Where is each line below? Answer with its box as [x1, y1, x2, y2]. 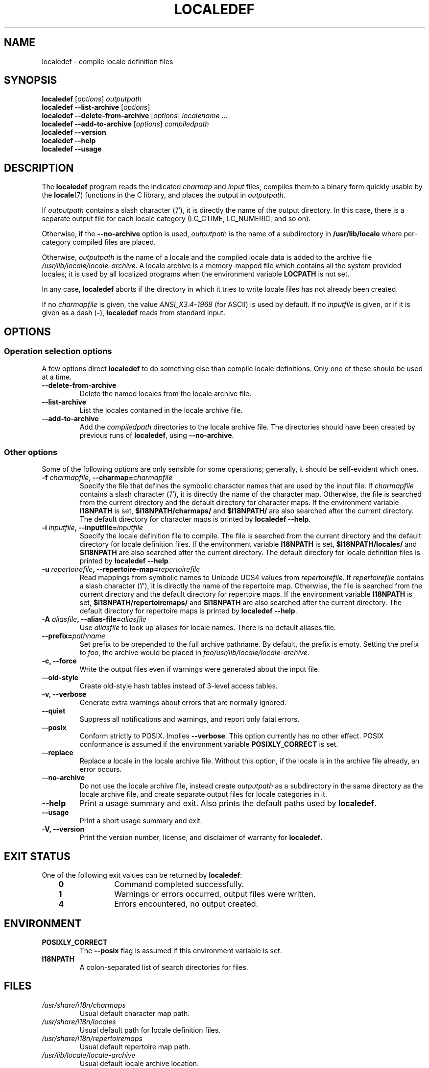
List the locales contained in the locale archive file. [79, 406, 243, 414]
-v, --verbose [42, 690, 87, 699]
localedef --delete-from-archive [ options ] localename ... [42, 111, 228, 120]
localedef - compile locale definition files [42, 57, 173, 66]
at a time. [42, 372, 71, 381]
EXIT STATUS [4, 850, 71, 863]
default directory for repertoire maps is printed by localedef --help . [79, 607, 297, 615]
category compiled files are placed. [42, 238, 156, 247]
